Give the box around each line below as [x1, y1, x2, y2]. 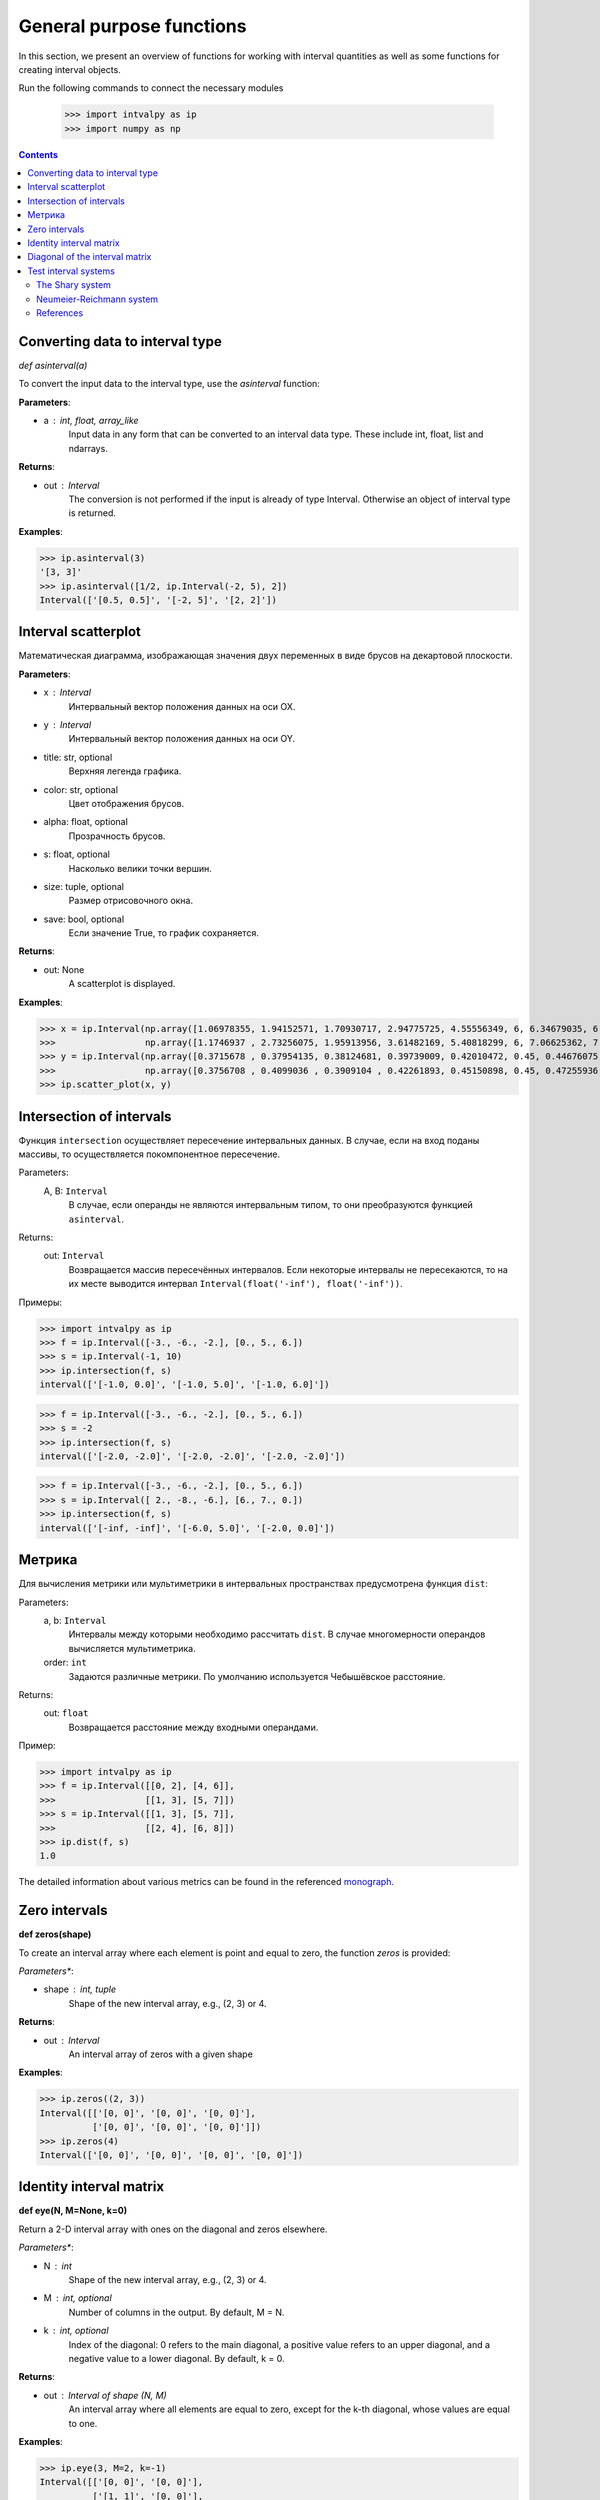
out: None [43, 963, 85, 975]
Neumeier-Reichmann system [36, 293, 159, 305]
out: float [43, 1707, 89, 1719]
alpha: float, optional [43, 816, 129, 828]
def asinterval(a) [18, 359, 88, 371]
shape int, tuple [43, 1983, 117, 1995]
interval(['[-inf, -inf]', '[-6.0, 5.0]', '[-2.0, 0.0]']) [39, 1522, 335, 1534]
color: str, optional [43, 783, 119, 795]
